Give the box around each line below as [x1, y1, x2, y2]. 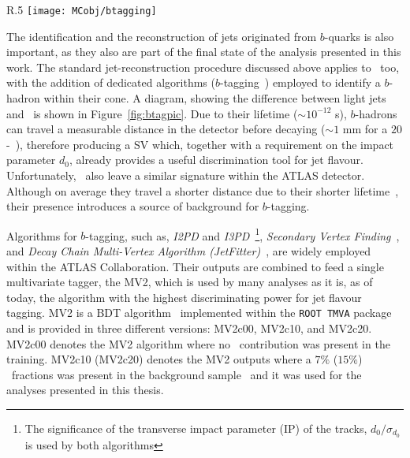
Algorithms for [6, 227, 77, 244]
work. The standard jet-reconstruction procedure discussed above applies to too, [6, 58, 400, 75]
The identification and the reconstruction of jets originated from [6, 28, 317, 44]
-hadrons [355, 105, 397, 121]
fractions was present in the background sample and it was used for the [11, 366, 362, 382]
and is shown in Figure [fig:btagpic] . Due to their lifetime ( [6, 105, 298, 121]
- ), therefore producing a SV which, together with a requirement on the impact [6, 136, 394, 152]
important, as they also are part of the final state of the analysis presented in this [6, 43, 401, 60]
